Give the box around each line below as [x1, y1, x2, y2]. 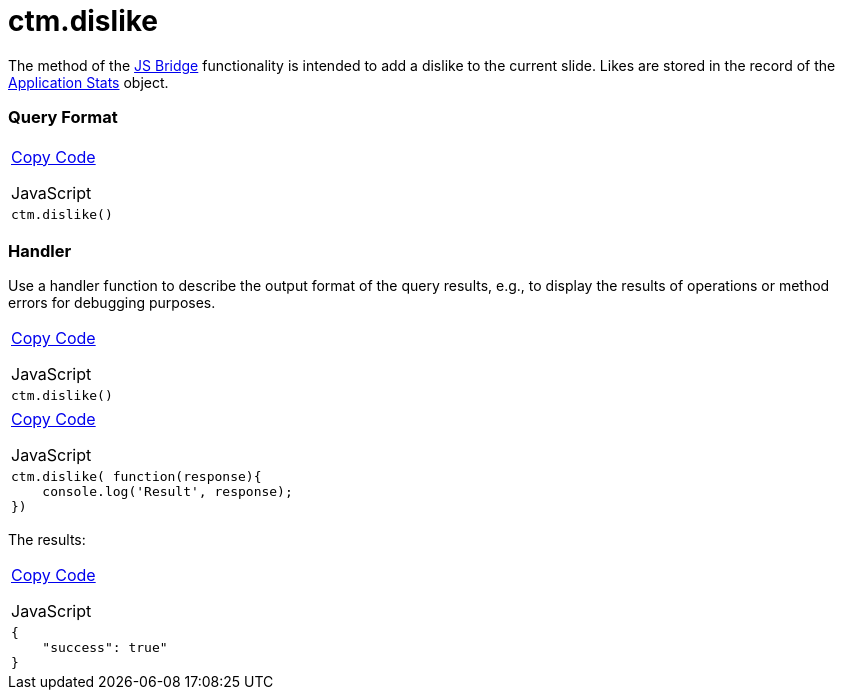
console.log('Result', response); [42, 484, 293, 500]
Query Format [8, 107, 118, 128]
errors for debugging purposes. [8, 294, 216, 312]
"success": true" [42, 640, 168, 656]
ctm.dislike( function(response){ [11, 469, 262, 485]
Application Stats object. [8, 73, 169, 91]
